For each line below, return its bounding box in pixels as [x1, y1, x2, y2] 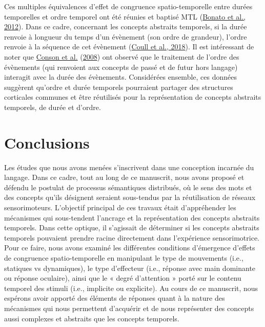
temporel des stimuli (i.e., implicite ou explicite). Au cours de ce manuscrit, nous [4, 282, 258, 293]
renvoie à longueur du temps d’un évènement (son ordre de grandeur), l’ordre [4, 31, 247, 42]
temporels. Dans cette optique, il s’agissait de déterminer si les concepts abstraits [4, 222, 259, 233]
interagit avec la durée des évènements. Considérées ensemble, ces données [4, 71, 237, 82]
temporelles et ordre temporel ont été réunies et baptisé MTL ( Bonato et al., [4, 11, 246, 22]
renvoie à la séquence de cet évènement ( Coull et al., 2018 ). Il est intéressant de [4, 41, 254, 52]
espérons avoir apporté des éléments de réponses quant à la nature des [4, 293, 225, 303]
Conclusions [4, 132, 90, 153]
